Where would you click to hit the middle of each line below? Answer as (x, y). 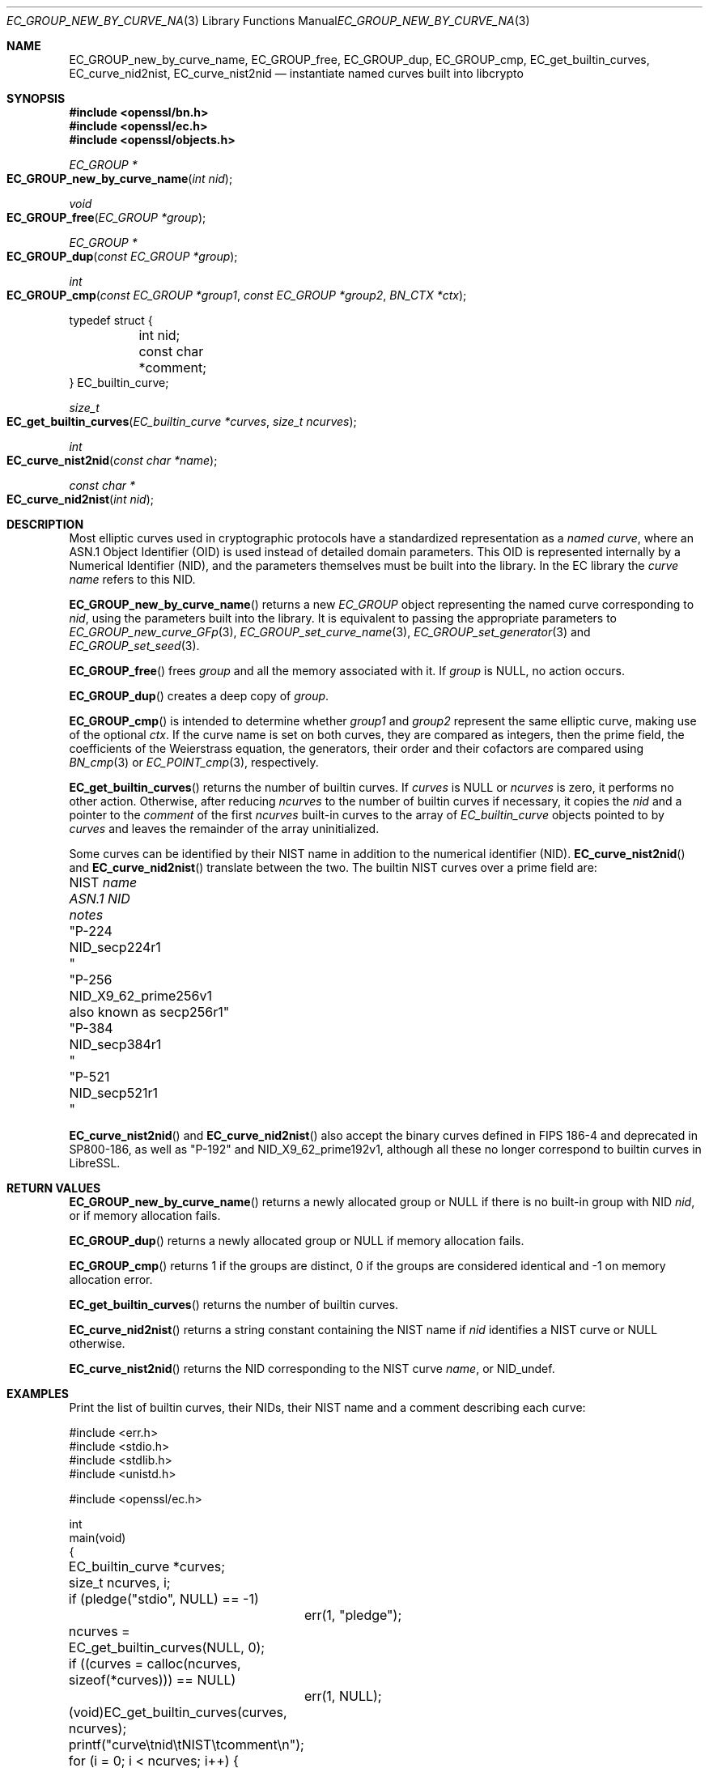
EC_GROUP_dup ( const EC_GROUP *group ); (122, 256)
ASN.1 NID (100, 899)
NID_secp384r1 (115, 1044)
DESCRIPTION (45, 524)
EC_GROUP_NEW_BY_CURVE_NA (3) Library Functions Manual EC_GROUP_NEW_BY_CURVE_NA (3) (268, 21)
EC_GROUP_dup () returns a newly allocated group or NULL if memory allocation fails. (297, 1241)
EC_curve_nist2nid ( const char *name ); (112, 460)
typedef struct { (111, 320)
